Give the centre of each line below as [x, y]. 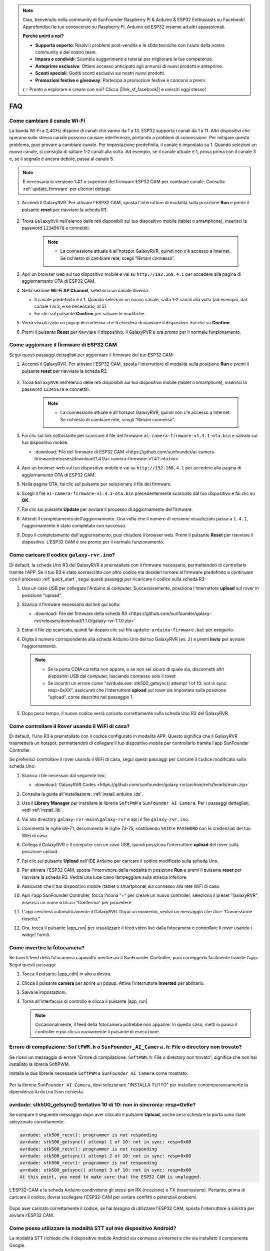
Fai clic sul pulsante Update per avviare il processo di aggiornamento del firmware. [107, 509]
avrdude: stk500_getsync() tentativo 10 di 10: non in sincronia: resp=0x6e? [102, 1105]
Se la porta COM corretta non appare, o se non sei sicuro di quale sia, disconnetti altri [136, 669]
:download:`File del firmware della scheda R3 [81, 613]
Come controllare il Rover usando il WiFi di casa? [69, 726]
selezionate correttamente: [37, 1121]
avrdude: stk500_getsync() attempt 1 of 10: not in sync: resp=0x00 [105, 1142]
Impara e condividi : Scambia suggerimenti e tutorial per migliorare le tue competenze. [124, 59]
